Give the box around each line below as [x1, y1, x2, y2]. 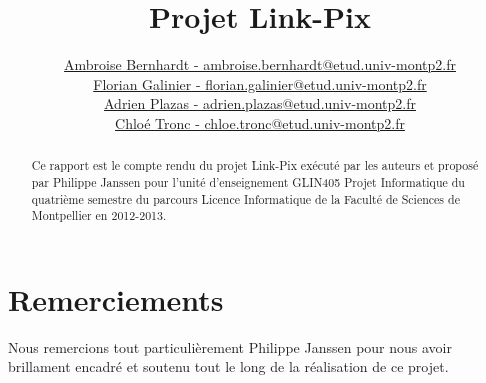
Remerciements [8, 278, 224, 319]
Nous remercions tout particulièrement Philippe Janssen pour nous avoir [8, 336, 452, 357]
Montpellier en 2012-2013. [31, 207, 167, 224]
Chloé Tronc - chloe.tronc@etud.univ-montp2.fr [115, 112, 405, 133]
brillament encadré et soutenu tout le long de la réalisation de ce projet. [8, 356, 449, 377]
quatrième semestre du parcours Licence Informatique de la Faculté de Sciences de [31, 190, 460, 207]
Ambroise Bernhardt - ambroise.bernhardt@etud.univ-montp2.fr [64, 54, 456, 75]
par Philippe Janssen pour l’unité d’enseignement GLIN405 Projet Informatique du [31, 173, 465, 190]
